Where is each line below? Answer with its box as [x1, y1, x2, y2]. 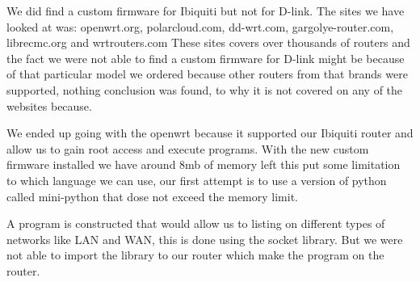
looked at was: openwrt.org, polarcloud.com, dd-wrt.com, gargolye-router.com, [6, 18, 394, 35]
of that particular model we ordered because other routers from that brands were [6, 65, 408, 82]
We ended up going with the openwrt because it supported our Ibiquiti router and [6, 124, 414, 141]
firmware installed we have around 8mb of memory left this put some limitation [6, 156, 401, 173]
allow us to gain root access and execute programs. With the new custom [6, 140, 369, 157]
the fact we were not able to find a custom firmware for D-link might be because [6, 49, 405, 66]
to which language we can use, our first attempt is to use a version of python [6, 171, 387, 188]
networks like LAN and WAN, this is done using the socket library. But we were [6, 230, 403, 247]
